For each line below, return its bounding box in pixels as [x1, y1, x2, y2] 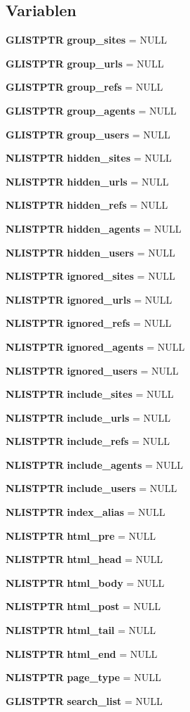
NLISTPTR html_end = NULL [6, 646, 158, 661]
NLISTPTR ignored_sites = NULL [6, 268, 175, 283]
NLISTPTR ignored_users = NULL [6, 363, 179, 377]
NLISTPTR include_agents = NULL [6, 457, 184, 472]
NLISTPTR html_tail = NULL [6, 623, 156, 637]
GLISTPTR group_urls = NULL [6, 56, 164, 70]
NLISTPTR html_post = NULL [6, 599, 161, 614]
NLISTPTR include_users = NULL [6, 481, 177, 496]
